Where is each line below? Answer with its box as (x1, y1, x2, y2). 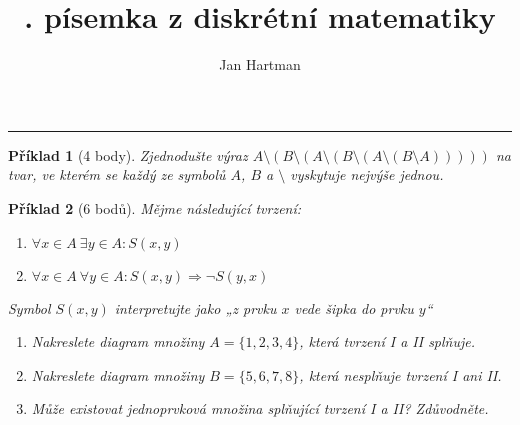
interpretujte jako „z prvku (114, 297, 277, 318)
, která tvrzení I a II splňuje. (299, 331, 476, 352)
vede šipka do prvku (294, 297, 414, 318)
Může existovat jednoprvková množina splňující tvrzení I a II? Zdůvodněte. (31, 398, 489, 419)
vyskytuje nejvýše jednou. (290, 164, 444, 185)
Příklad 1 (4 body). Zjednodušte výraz (8, 144, 248, 165)
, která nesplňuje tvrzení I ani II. (299, 364, 502, 385)
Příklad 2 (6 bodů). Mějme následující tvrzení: (8, 197, 302, 218)
